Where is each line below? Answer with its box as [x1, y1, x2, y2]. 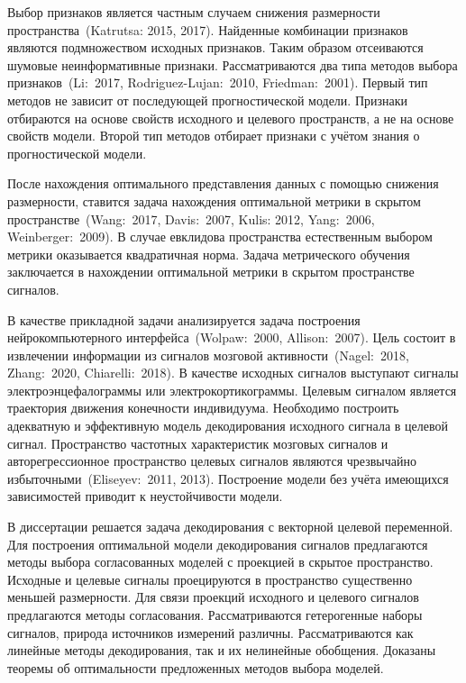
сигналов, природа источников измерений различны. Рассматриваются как [7, 623, 414, 642]
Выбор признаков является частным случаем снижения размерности [7, 3, 380, 21]
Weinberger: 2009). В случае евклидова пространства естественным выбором [7, 227, 433, 246]
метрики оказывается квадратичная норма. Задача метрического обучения [7, 244, 410, 263]
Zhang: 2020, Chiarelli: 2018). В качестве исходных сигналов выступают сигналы [7, 363, 459, 382]
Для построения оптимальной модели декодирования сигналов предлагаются [7, 534, 428, 553]
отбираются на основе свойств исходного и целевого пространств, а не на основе [7, 108, 454, 127]
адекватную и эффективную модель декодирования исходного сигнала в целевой [7, 416, 448, 435]
